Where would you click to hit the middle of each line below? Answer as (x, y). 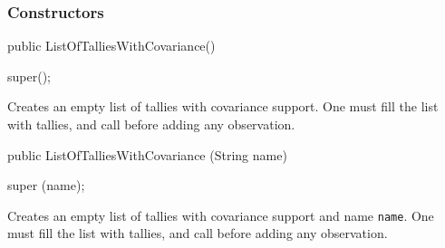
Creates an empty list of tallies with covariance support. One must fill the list (223, 106)
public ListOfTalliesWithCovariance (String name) (147, 154)
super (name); (46, 185)
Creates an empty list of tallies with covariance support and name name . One (221, 215)
